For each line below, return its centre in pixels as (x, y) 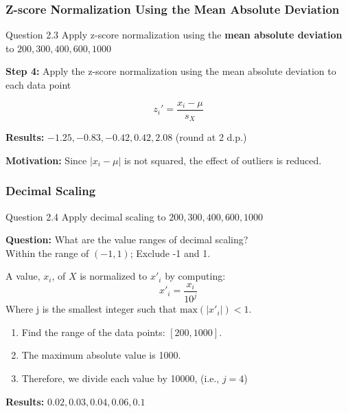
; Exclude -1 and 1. (170, 253)
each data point (38, 85)
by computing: (195, 276)
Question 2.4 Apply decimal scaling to (86, 216)
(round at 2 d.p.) (211, 137)
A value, (23, 276)
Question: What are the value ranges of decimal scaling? (127, 239)
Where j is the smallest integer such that (91, 309)
